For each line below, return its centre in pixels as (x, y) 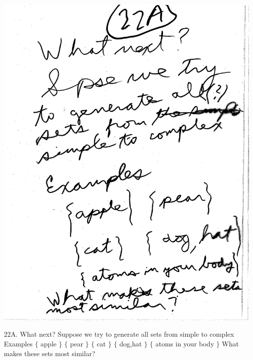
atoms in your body (185, 343)
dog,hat (131, 343)
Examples (18, 343)
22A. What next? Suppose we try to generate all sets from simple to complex (119, 334)
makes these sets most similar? (50, 353)
